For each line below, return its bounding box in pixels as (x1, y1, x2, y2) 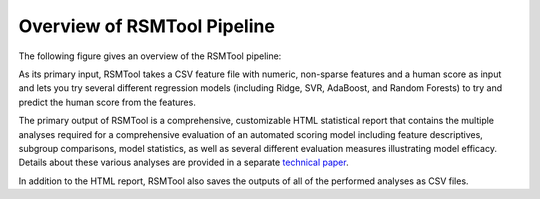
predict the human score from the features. (18, 96, 197, 108)
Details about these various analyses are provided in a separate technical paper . (18, 156, 349, 169)
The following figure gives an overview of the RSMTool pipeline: (18, 50, 282, 62)
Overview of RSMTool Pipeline (18, 15, 275, 37)
